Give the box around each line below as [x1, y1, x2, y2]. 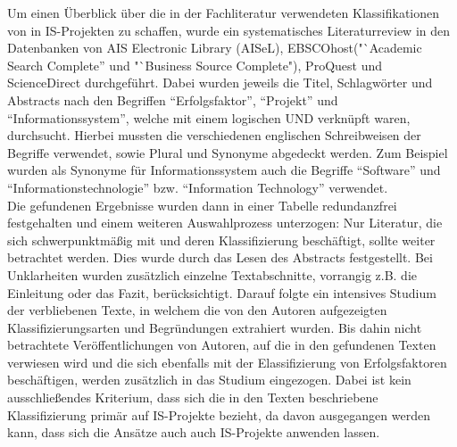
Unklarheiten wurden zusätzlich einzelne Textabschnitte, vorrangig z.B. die [7, 265, 418, 284]
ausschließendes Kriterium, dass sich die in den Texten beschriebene [7, 388, 378, 407]
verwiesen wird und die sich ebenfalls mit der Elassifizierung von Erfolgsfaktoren [7, 352, 447, 371]
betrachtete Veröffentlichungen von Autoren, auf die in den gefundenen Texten [7, 335, 436, 354]
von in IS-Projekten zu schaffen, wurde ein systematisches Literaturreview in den [7, 21, 451, 39]
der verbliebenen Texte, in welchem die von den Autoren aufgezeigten [7, 301, 387, 319]
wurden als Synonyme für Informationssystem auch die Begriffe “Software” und [7, 161, 441, 179]
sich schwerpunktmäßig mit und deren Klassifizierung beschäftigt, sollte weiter [7, 230, 436, 249]
